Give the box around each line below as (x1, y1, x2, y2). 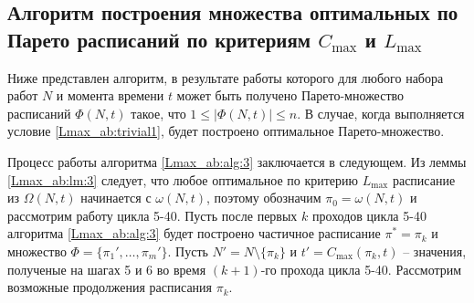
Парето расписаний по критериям (7, 25, 311, 53)
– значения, (403, 241, 467, 260)
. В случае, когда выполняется (297, 103, 465, 122)
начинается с (80, 188, 152, 207)
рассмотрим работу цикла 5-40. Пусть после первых (7, 205, 298, 225)
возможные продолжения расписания (7, 277, 213, 297)
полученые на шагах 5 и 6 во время (7, 259, 206, 278)
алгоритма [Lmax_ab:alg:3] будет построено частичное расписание (7, 224, 381, 243)
